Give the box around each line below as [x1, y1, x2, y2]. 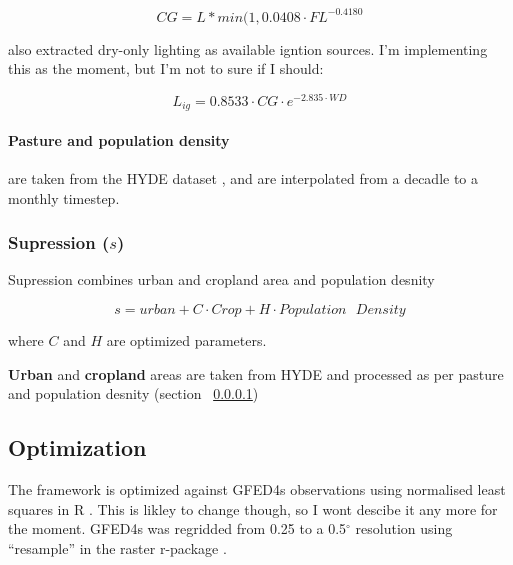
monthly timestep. [8, 187, 120, 208]
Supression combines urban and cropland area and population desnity [8, 269, 435, 290]
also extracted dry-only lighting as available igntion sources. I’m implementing [8, 38, 488, 59]
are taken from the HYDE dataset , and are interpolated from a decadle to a [8, 168, 479, 189]
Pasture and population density [8, 129, 230, 150]
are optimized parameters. [106, 330, 267, 351]
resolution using [355, 518, 453, 539]
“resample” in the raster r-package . [8, 537, 227, 558]
